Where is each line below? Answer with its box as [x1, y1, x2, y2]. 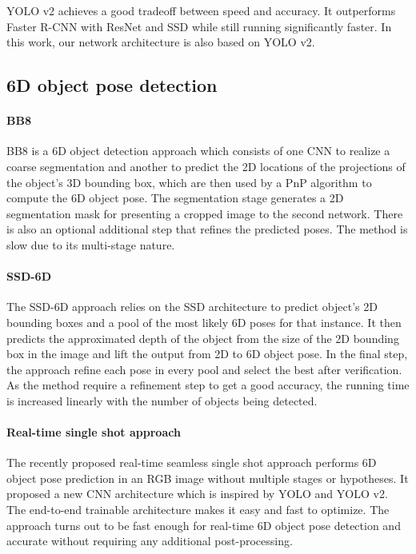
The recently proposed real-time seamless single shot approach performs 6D [6, 454, 377, 471]
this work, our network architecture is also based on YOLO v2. [6, 34, 315, 50]
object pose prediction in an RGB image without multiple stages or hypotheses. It [6, 469, 409, 486]
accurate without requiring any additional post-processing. [6, 532, 293, 549]
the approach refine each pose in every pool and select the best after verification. [6, 361, 402, 377]
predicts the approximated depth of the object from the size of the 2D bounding [6, 329, 399, 346]
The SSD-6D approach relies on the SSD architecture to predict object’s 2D [6, 298, 378, 315]
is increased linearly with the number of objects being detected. [6, 392, 318, 409]
